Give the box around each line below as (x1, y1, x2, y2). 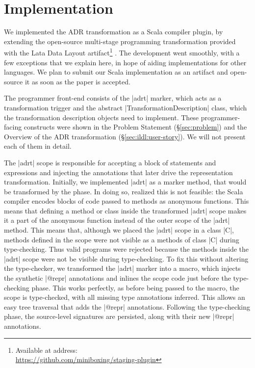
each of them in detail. (4, 141, 72, 151)
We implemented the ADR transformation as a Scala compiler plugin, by (4, 26, 223, 37)
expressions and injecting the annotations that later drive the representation (4, 167, 233, 177)
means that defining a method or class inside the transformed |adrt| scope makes (4, 205, 247, 215)
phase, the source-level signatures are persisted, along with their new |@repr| (4, 311, 234, 321)
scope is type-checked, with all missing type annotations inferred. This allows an (4, 292, 245, 302)
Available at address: (15, 344, 77, 355)
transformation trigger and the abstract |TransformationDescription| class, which (4, 102, 247, 112)
